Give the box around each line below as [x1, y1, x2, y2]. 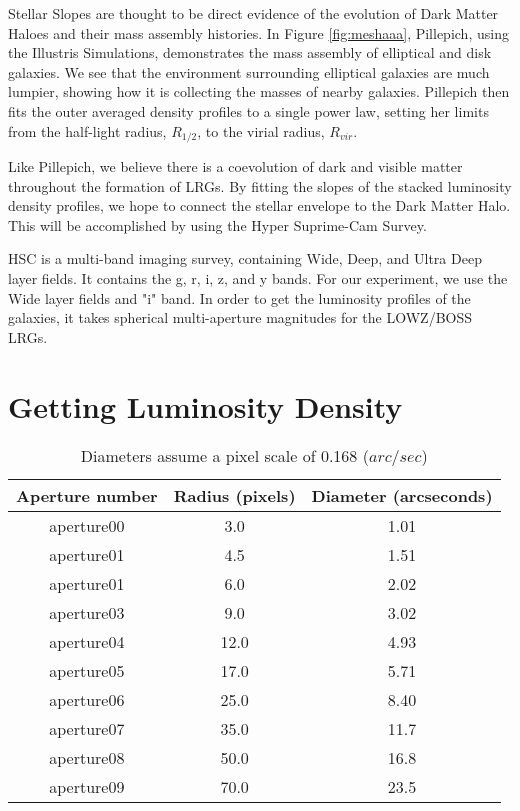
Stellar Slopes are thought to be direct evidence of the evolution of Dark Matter [8, 3, 499, 23]
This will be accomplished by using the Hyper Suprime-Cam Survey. [8, 214, 427, 235]
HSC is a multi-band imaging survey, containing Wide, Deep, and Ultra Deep [8, 248, 482, 269]
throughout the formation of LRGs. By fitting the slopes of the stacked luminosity [8, 175, 512, 196]
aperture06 [49, 688, 125, 712]
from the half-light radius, [8, 120, 167, 141]
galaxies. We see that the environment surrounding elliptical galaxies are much [8, 61, 490, 82]
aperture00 [49, 514, 125, 538]
